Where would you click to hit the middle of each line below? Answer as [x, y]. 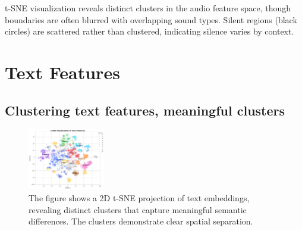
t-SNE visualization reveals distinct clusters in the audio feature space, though [148, 8]
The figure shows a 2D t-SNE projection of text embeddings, [139, 198]
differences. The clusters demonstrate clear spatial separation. [141, 221]
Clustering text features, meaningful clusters [145, 110]
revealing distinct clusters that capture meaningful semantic [138, 209]
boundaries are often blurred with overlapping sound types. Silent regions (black [151, 19]
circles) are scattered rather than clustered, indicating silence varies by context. [150, 31]
